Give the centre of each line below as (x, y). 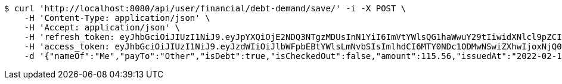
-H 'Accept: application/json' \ (102, 27)
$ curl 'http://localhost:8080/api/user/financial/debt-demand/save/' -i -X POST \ (205, 8)
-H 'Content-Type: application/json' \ (117, 18)
